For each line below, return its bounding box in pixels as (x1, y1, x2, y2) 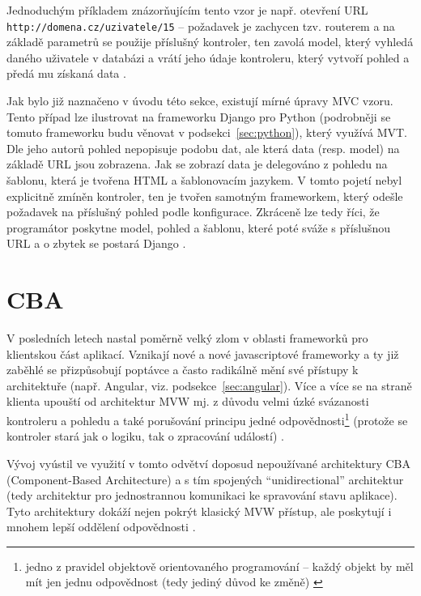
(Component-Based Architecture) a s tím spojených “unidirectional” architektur (6, 470, 404, 487)
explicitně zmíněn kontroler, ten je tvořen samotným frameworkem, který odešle (6, 187, 403, 204)
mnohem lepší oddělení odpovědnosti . (6, 518, 196, 535)
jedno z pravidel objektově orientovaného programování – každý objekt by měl (25, 557, 414, 574)
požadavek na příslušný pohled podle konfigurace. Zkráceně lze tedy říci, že (6, 203, 380, 220)
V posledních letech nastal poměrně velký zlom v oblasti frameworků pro (6, 330, 368, 347)
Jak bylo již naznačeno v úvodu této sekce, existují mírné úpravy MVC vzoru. (6, 92, 393, 109)
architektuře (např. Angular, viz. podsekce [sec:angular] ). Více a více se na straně (6, 377, 412, 394)
